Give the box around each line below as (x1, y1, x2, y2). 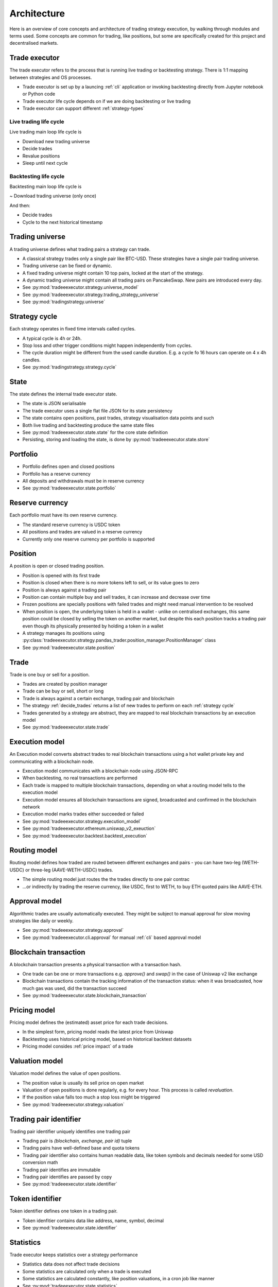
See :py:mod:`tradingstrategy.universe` (22, 299, 106, 305)
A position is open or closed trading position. (9, 563, 105, 569)
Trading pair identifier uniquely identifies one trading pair (9, 1128, 131, 1135)
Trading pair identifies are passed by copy (22, 1174, 112, 1180)
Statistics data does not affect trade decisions (22, 1261, 120, 1267)
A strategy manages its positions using (22, 630, 105, 636)
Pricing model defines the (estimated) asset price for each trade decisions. (9, 1019, 168, 1025)
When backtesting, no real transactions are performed (22, 775, 137, 781)
